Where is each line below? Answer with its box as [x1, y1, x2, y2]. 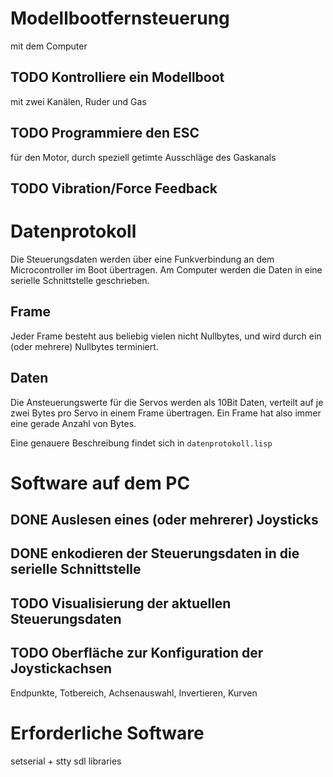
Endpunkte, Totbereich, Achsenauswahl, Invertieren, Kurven [10, 687, 258, 699]
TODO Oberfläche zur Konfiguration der [10, 645, 264, 662]
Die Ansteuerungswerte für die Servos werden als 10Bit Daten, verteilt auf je [10, 396, 324, 408]
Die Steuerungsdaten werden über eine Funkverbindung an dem [10, 253, 275, 265]
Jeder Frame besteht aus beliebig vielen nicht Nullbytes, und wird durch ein [10, 330, 322, 342]
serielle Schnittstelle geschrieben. [10, 274, 150, 286]
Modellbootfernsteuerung [10, 7, 230, 30]
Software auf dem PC [10, 472, 191, 494]
